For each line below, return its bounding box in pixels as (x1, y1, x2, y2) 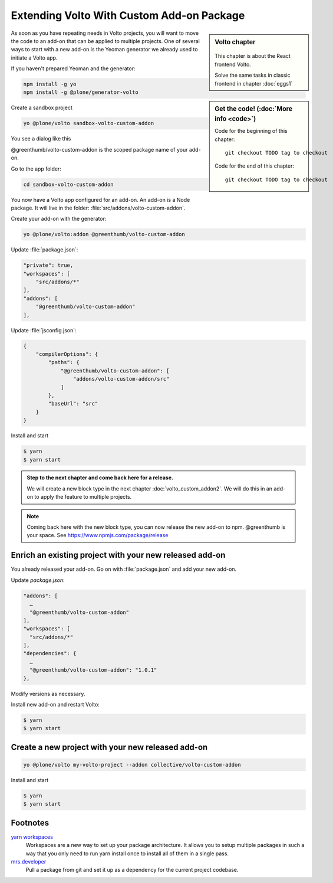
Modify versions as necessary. (11, 690, 85, 697)
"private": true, (23, 262, 74, 269)
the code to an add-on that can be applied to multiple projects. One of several (11, 37, 200, 44)
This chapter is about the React (215, 53, 291, 60)
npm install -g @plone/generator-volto (23, 89, 139, 96)
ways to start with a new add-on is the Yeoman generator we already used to (11, 46, 198, 53)
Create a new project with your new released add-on (11, 742, 208, 752)
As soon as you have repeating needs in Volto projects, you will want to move (11, 30, 199, 37)
